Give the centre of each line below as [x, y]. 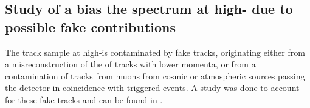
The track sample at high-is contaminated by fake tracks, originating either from [155, 52]
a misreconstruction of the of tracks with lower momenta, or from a [130, 64]
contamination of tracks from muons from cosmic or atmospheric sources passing [155, 76]
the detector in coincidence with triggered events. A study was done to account [152, 88]
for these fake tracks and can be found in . [84, 99]
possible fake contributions [90, 26]
